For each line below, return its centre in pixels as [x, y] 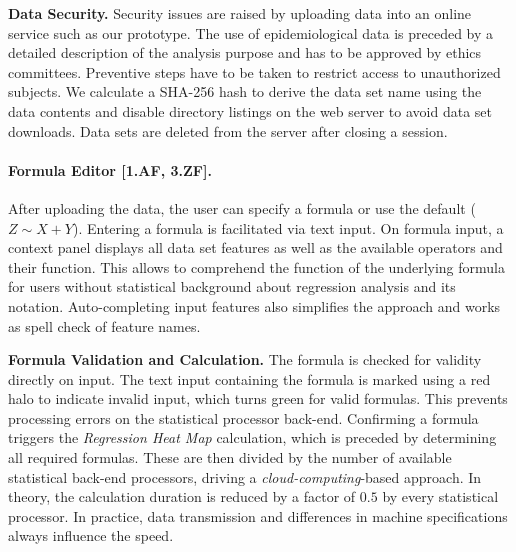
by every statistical [440, 496]
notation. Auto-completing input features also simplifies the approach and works [254, 305]
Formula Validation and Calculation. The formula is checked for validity [245, 359]
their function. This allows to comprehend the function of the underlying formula [256, 266]
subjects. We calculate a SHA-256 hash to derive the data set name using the [245, 91]
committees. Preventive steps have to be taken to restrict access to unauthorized [254, 71]
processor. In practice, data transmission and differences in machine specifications [258, 515]
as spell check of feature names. [104, 325]
